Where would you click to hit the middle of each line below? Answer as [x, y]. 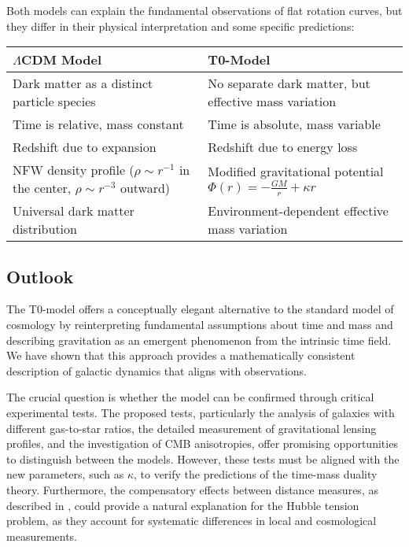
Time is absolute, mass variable [294, 124]
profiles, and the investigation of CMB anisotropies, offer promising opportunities [202, 444]
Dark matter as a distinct [83, 83]
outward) [145, 188]
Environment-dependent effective [298, 211]
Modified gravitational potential [296, 171]
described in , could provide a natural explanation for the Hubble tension [183, 505]
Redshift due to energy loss [283, 147]
